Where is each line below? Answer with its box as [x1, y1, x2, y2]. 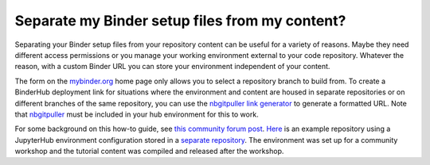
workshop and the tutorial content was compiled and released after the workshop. [14, 147, 284, 156]
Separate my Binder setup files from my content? [14, 12, 346, 29]
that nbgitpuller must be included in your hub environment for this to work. [14, 109, 259, 119]
